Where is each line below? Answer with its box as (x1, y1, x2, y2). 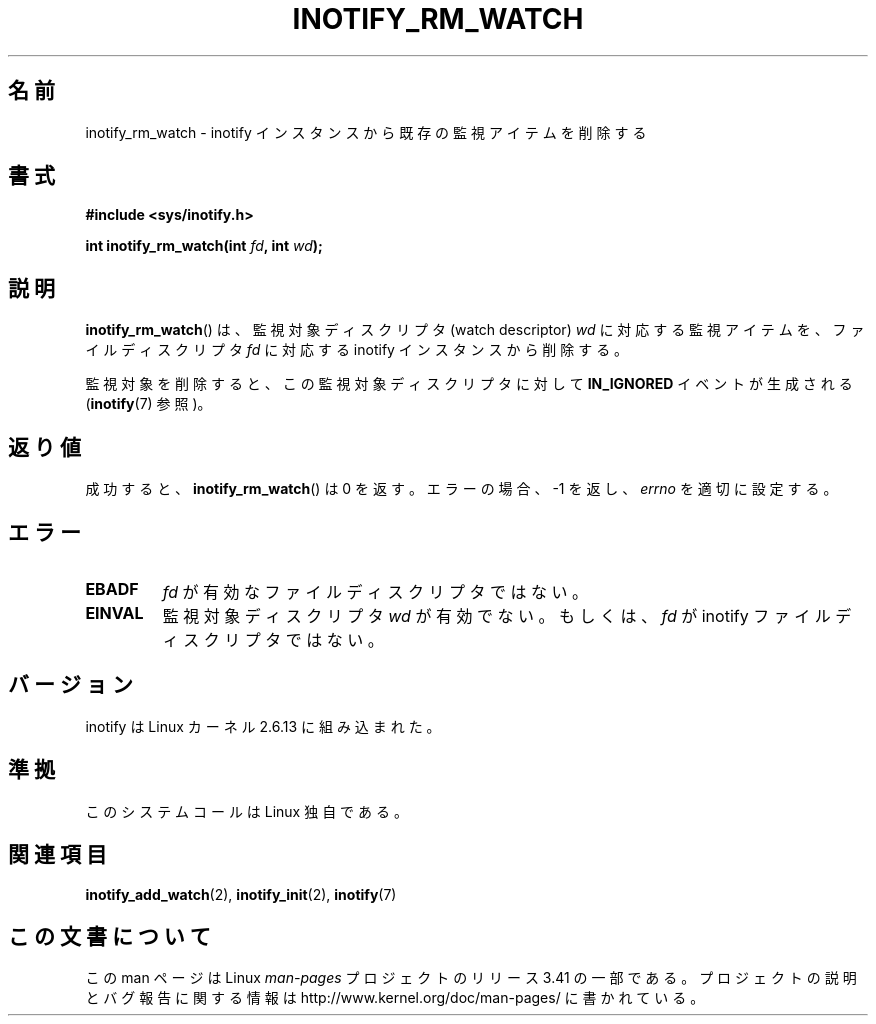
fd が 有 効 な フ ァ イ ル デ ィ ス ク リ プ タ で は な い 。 (162, 581, 589, 602)
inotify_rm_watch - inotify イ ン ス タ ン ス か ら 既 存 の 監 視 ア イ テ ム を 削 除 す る (85, 123, 647, 141)
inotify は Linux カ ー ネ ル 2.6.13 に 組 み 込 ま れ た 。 (85, 717, 441, 735)
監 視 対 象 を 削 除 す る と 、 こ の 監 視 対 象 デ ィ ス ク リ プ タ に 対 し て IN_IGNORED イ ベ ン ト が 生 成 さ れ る (85, 375, 853, 393)
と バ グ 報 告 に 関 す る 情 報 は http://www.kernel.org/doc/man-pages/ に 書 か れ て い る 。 (85, 989, 705, 1007)
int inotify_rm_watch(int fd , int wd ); (85, 237, 323, 255)
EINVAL (85, 602, 144, 623)
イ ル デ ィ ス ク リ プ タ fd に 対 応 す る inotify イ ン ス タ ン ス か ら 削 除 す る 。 (85, 341, 629, 359)
